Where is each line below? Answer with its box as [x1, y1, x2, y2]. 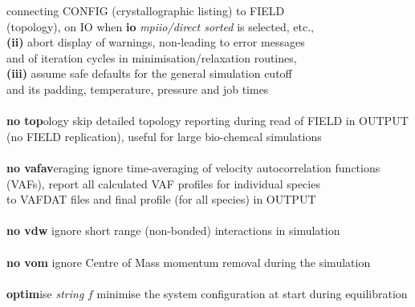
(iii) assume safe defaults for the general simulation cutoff [6, 65, 292, 82]
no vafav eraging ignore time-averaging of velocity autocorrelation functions [6, 159, 380, 176]
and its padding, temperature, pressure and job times [6, 80, 269, 97]
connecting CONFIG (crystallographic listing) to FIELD [6, 2, 285, 18]
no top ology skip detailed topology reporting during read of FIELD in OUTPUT [6, 112, 409, 129]
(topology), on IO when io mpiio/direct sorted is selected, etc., [6, 18, 314, 34]
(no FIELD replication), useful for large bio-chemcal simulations [6, 127, 322, 144]
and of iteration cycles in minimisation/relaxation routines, [6, 49, 297, 66]
